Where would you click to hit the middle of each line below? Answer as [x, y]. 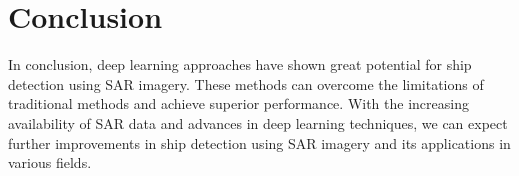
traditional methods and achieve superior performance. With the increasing [238, 103]
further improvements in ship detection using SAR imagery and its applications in [259, 142]
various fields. [50, 162]
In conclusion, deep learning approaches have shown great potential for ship [240, 64]
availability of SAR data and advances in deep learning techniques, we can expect [258, 122]
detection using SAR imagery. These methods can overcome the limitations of [246, 83]
